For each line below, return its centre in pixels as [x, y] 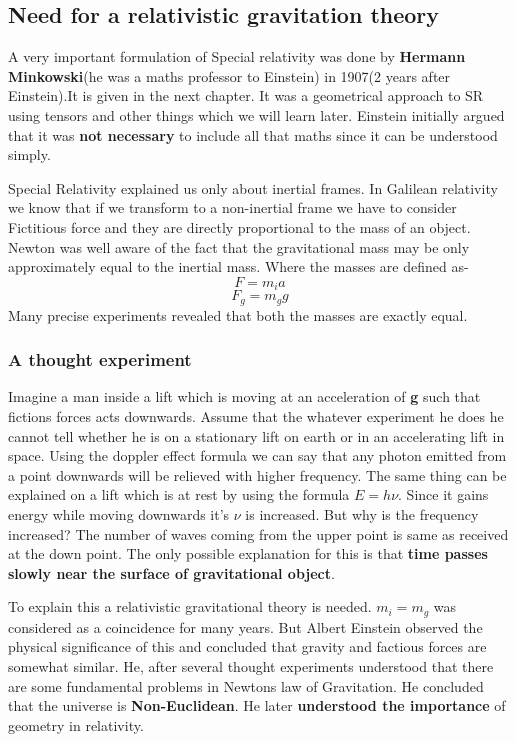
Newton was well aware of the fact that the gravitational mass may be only [239, 246]
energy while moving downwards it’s [119, 514]
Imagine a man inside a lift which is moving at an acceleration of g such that [244, 396]
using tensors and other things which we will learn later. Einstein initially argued [256, 114]
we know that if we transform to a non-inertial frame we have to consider [232, 207]
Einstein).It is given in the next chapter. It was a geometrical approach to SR [246, 95]
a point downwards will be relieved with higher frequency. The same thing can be [257, 474]
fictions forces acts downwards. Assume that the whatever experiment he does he [256, 416]
